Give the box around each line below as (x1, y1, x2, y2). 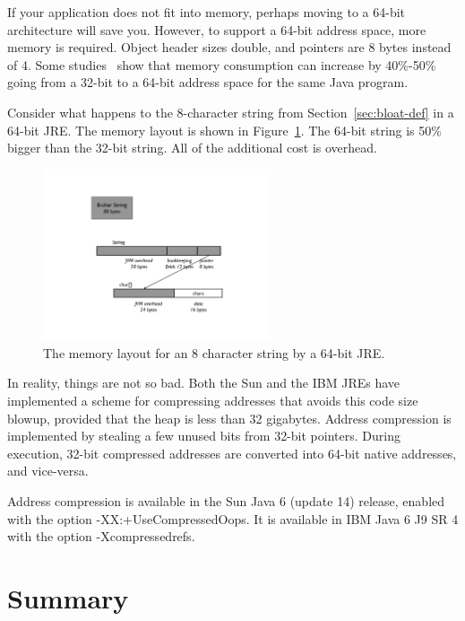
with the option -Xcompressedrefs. (7, 527, 195, 546)
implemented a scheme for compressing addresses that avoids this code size (7, 391, 418, 410)
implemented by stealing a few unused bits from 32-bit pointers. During (7, 426, 400, 445)
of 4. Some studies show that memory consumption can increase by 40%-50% (7, 55, 436, 74)
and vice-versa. (7, 461, 89, 480)
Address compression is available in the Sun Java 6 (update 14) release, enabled (7, 492, 445, 511)
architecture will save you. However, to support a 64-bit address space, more (7, 20, 426, 39)
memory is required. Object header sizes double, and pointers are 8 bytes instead (7, 38, 452, 57)
